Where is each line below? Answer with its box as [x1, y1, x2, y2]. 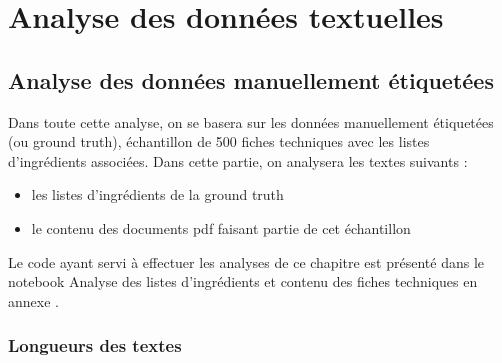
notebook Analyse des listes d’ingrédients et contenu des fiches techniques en [8, 271, 478, 292]
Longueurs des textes [8, 333, 182, 358]
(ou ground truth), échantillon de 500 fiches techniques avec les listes [8, 131, 430, 152]
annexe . [8, 290, 59, 311]
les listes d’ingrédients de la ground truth [31, 184, 284, 205]
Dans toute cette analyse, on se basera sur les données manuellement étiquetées [8, 111, 494, 132]
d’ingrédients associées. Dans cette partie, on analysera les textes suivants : [8, 150, 468, 171]
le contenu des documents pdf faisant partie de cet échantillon [31, 217, 411, 238]
